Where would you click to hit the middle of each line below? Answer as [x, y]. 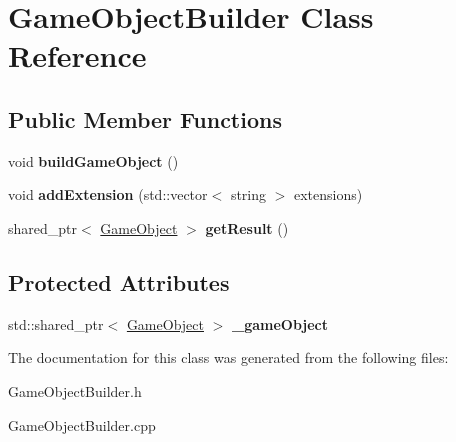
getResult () [247, 227]
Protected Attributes [119, 281]
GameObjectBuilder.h [75, 390]
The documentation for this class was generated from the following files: [228, 357]
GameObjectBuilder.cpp [82, 424]
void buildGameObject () [93, 160]
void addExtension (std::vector [108, 194]
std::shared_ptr [56, 323]
